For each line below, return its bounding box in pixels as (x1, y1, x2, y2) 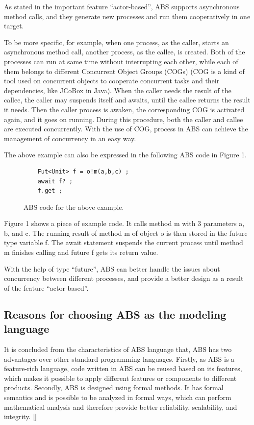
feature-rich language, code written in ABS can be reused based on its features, (4, 363, 242, 374)
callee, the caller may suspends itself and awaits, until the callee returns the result (4, 95, 251, 105)
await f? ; (37, 177, 73, 185)
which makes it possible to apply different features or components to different (4, 373, 237, 383)
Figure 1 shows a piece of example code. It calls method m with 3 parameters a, (4, 218, 245, 228)
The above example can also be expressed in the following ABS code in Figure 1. (4, 150, 247, 160)
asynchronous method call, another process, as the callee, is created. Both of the (4, 47, 245, 57)
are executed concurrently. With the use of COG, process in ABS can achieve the (4, 124, 248, 134)
